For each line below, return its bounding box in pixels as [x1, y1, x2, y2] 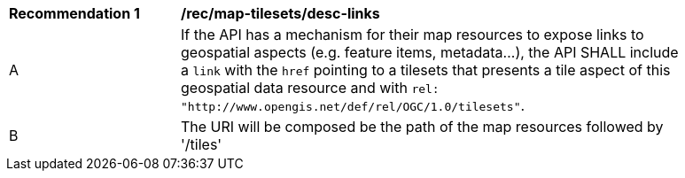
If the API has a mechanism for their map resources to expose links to [181, 26, 644, 43]
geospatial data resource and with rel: [181, 79, 440, 97]
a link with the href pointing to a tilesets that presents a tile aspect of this [181, 61, 671, 79]
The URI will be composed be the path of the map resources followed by [181, 118, 664, 135]
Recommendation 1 [9, 4, 140, 22]
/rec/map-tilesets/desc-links [181, 4, 380, 22]
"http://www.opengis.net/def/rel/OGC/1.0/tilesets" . [181, 97, 525, 114]
